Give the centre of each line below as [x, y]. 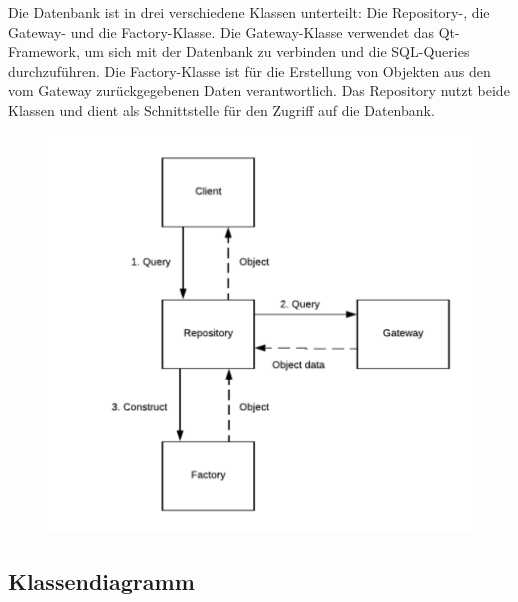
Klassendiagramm [101, 581]
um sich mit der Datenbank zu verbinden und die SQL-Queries [277, 51]
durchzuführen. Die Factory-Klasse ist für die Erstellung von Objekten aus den [249, 70]
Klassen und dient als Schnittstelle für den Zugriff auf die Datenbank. [221, 109]
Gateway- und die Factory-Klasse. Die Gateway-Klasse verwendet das [221, 31]
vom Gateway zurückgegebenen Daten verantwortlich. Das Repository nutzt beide [259, 90]
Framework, [44, 51]
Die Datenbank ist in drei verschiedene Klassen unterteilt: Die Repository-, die [249, 12]
